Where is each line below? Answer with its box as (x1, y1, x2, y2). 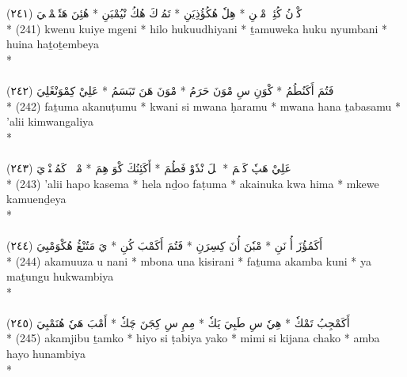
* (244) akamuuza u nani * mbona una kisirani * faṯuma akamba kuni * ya (6, 252, 371, 269)
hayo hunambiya (6, 345, 86, 362)
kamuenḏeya (6, 190, 67, 207)
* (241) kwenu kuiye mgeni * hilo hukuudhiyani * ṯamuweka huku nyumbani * (6, 20, 388, 36)
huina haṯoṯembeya (6, 36, 100, 52)
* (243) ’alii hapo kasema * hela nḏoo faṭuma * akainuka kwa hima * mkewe (6, 175, 379, 191)
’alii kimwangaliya (6, 113, 94, 130)
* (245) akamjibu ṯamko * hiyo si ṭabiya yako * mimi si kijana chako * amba (6, 330, 380, 346)
